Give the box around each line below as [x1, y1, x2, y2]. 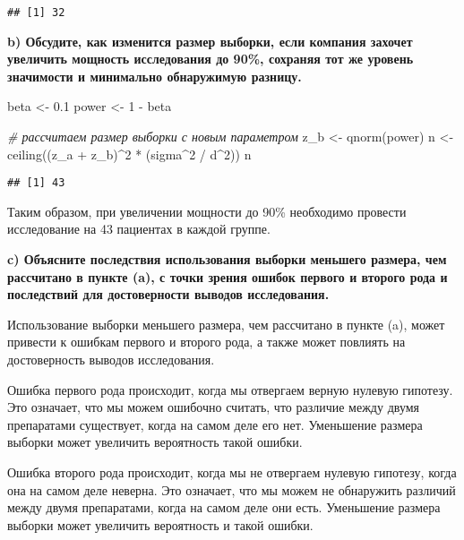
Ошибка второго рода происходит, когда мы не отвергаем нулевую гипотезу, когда [7, 463, 457, 481]
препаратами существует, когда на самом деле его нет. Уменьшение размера [7, 415, 423, 433]
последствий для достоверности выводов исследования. [7, 285, 330, 304]
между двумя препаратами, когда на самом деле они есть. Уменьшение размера [7, 498, 441, 517]
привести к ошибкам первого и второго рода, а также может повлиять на [7, 332, 406, 351]
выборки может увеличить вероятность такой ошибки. [7, 433, 303, 451]
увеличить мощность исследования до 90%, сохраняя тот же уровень [7, 49, 414, 68]
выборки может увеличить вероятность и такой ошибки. [7, 515, 314, 534]
